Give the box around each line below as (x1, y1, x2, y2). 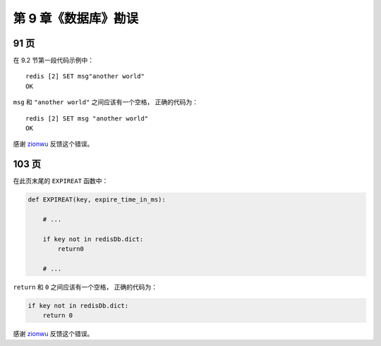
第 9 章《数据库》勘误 (13, 11, 139, 26)
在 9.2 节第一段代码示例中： (13, 56, 95, 65)
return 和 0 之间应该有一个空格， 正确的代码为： (13, 283, 158, 292)
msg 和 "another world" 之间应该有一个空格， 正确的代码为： (13, 98, 199, 106)
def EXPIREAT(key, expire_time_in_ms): (28, 196, 166, 204)
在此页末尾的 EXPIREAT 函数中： (13, 177, 109, 185)
